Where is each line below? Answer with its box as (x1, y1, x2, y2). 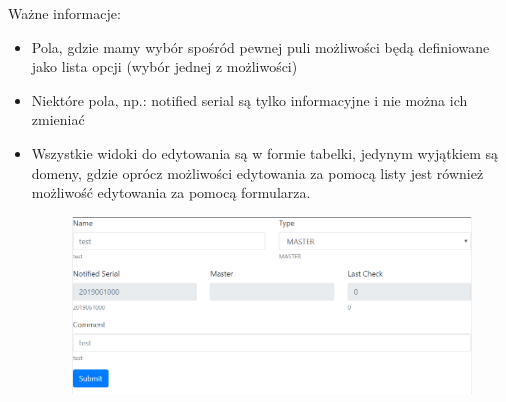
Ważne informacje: (8, 3, 121, 23)
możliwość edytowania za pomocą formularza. (31, 182, 311, 203)
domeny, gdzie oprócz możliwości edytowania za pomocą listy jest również (31, 162, 484, 183)
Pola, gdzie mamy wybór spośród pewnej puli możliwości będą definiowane (31, 36, 490, 57)
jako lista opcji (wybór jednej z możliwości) (31, 56, 298, 77)
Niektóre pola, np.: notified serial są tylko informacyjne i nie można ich (31, 89, 468, 110)
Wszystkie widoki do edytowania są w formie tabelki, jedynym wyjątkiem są (31, 142, 499, 163)
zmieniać (31, 109, 85, 130)
